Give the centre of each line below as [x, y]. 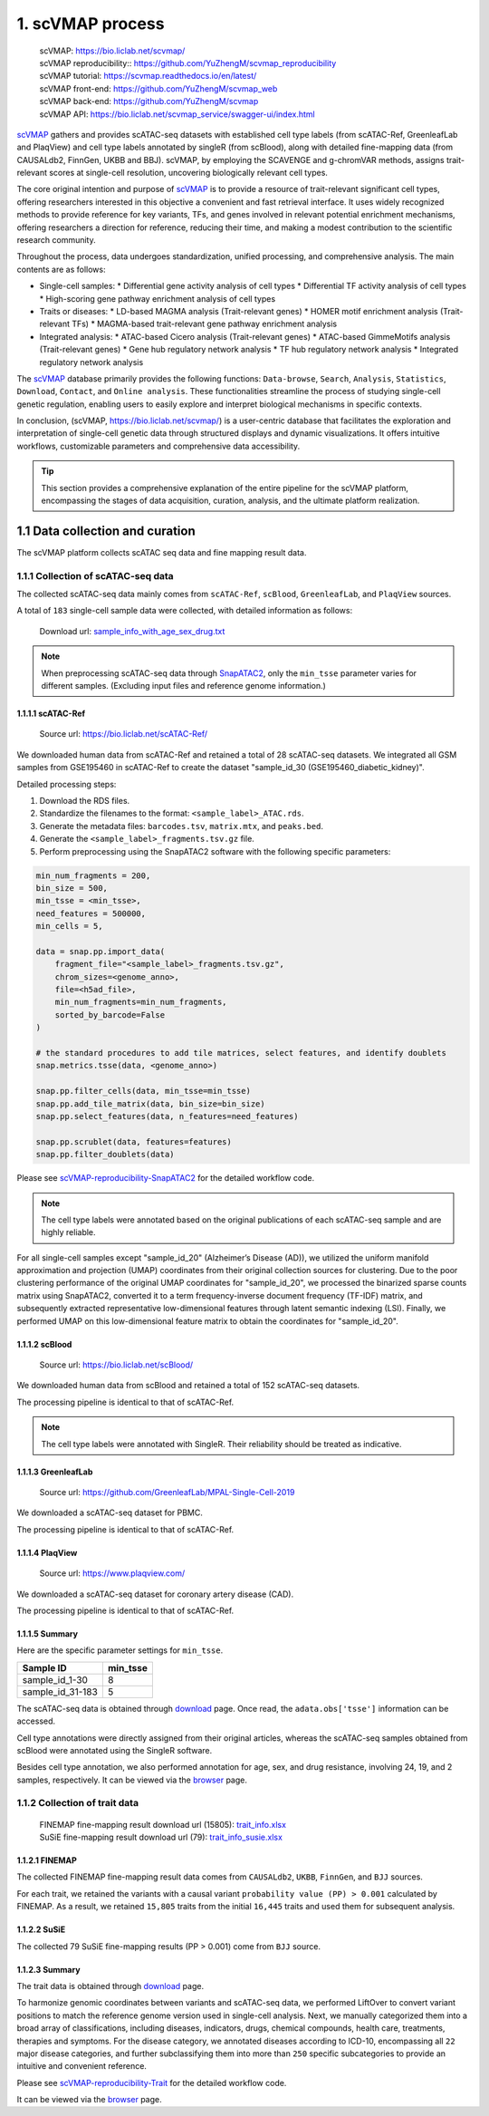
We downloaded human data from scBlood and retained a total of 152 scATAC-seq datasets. [188, 1386]
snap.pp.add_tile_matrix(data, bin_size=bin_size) [151, 1104]
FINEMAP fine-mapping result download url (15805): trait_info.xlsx [163, 1824]
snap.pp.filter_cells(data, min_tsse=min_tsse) [143, 1091]
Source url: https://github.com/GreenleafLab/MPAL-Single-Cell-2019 [167, 1492]
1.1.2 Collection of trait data [78, 1803]
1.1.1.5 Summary [48, 1633]
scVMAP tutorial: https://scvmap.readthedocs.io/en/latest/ [148, 76]
